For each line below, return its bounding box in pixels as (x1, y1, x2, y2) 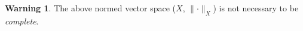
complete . (5, 14, 39, 27)
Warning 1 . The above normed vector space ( (5, 2, 176, 14)
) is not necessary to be (213, 2, 299, 14)
